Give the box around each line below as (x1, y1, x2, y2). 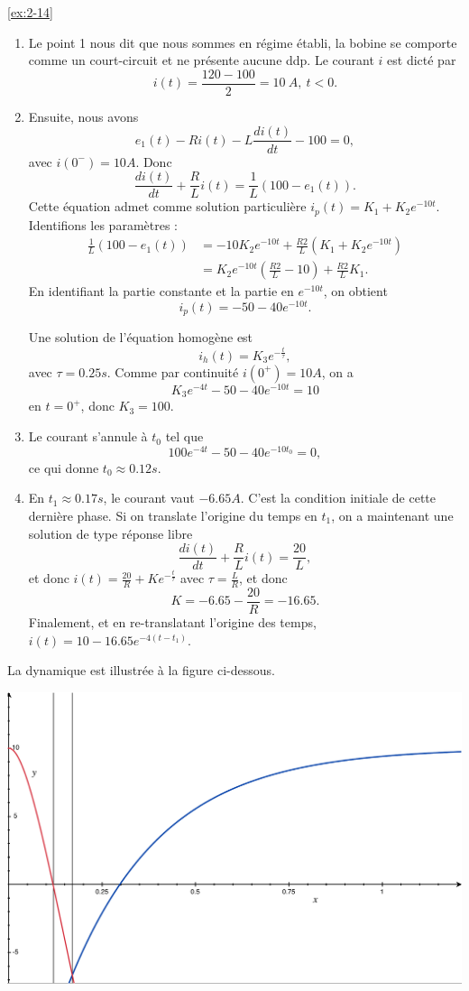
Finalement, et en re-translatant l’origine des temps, (28, 613, 317, 632)
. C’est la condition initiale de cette (240, 488, 437, 507)
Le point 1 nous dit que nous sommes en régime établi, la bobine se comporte (28, 32, 457, 51)
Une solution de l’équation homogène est (28, 328, 253, 347)
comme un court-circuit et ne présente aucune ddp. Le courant (28, 51, 374, 69)
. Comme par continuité (106, 362, 239, 381)
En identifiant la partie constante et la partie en (28, 282, 294, 301)
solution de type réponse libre (28, 523, 193, 542)
